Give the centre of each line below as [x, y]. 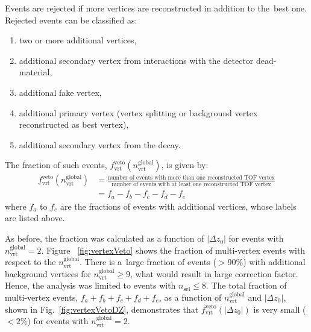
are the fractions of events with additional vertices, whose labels [178, 206]
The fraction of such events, [56, 165]
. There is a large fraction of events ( [148, 262]
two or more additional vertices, [78, 40]
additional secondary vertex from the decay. [100, 144]
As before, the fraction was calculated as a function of [105, 238]
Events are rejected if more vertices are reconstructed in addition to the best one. [156, 8]
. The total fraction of [246, 285]
